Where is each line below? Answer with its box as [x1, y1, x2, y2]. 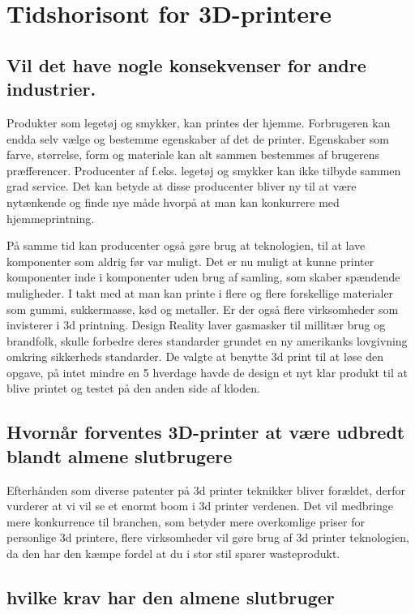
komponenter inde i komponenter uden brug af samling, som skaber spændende [6, 268, 400, 286]
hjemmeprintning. [6, 209, 95, 226]
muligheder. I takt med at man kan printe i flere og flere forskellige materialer [6, 284, 394, 301]
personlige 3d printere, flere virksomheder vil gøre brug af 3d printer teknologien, [6, 529, 409, 546]
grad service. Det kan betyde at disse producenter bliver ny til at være [6, 178, 357, 195]
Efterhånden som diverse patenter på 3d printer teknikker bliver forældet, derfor [6, 481, 405, 498]
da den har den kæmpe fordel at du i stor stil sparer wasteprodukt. [6, 545, 340, 562]
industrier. [6, 76, 96, 101]
